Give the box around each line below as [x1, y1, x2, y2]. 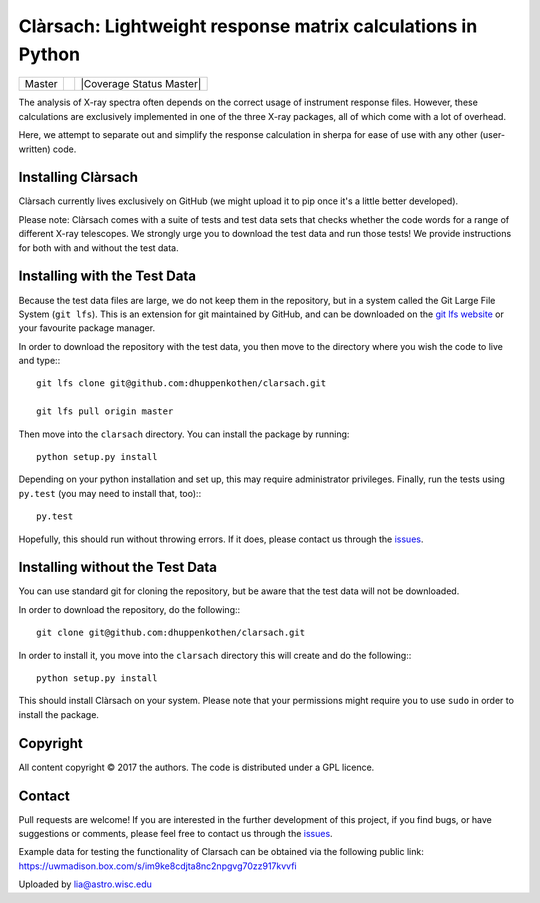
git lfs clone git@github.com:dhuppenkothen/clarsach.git [36, 378, 327, 389]
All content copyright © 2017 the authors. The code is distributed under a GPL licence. [18, 761, 375, 773]
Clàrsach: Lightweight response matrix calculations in [18, 15, 478, 37]
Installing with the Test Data [18, 268, 197, 285]
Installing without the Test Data [18, 559, 218, 576]
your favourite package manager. [18, 322, 155, 334]
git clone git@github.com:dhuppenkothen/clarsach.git [36, 627, 305, 639]
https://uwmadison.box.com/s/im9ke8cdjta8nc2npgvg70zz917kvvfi [18, 860, 297, 872]
